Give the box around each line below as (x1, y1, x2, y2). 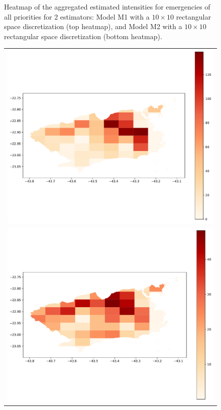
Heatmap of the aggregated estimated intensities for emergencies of (4, 2, 210, 12)
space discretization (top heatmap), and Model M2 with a (4, 21, 182, 32)
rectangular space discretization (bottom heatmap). (4, 31, 162, 41)
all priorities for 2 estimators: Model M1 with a (4, 11, 150, 22)
